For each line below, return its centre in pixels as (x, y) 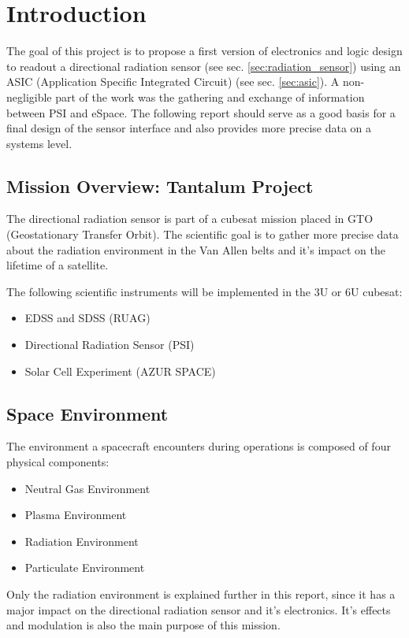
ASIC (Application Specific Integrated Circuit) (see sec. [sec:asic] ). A (173, 82)
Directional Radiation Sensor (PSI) (110, 345)
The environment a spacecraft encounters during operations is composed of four (199, 446)
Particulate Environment (85, 568)
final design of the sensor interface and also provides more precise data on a (189, 128)
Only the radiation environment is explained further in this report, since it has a (201, 594)
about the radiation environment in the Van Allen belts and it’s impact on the (196, 249)
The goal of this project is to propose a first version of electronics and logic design (204, 51)
